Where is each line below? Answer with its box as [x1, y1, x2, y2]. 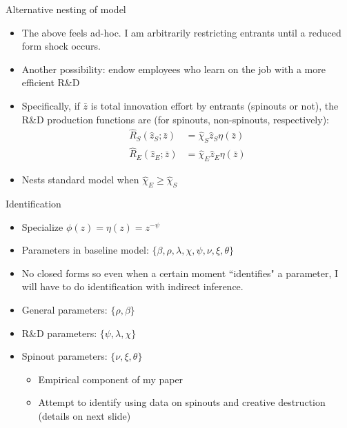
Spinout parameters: [21, 349, 108, 363]
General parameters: [21, 303, 108, 317]
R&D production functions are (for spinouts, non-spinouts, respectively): [21, 112, 329, 126]
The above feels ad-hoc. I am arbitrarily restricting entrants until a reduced [21, 25, 341, 39]
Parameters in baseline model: [21, 243, 149, 257]
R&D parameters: [21, 325, 97, 340]
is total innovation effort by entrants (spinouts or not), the [90, 98, 339, 112]
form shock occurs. [21, 39, 101, 53]
